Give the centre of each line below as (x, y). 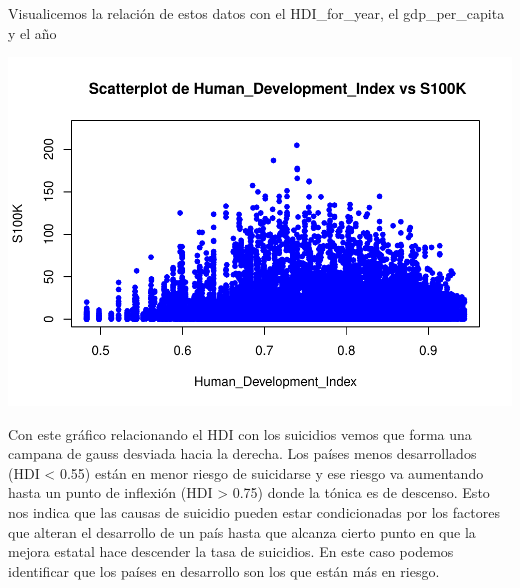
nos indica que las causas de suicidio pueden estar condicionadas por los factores (254, 512)
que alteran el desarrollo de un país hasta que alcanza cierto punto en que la (242, 531)
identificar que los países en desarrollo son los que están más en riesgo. (224, 570)
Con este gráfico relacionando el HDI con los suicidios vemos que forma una (240, 433)
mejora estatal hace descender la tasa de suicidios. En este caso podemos (231, 551)
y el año (32, 32)
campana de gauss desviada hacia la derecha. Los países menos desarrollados (242, 453)
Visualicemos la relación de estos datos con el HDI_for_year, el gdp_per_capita (256, 13)
